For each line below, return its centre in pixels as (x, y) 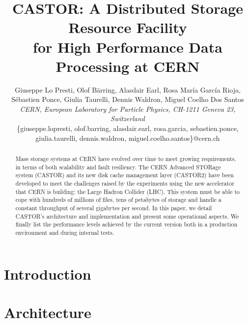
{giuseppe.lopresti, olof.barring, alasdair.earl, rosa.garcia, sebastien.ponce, (128, 128)
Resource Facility (128, 27)
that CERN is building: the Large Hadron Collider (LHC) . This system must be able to (128, 191)
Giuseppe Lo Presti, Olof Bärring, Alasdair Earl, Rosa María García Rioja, (128, 89)
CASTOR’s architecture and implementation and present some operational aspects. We (127, 216)
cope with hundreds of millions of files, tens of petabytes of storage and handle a (118, 200)
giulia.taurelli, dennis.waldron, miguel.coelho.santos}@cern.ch (128, 138)
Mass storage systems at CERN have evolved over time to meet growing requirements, (126, 159)
